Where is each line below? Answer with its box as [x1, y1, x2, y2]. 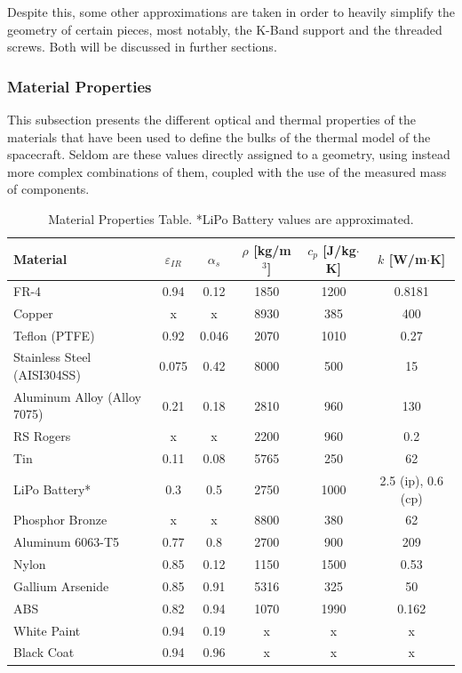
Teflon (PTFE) [13, 325, 95, 344]
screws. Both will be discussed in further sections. [7, 37, 277, 56]
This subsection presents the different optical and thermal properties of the [7, 110, 416, 128]
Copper [13, 303, 53, 322]
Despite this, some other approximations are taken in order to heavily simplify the [7, 3, 455, 20]
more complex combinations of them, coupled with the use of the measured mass [7, 162, 447, 180]
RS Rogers [13, 427, 71, 445]
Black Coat [13, 643, 75, 661]
